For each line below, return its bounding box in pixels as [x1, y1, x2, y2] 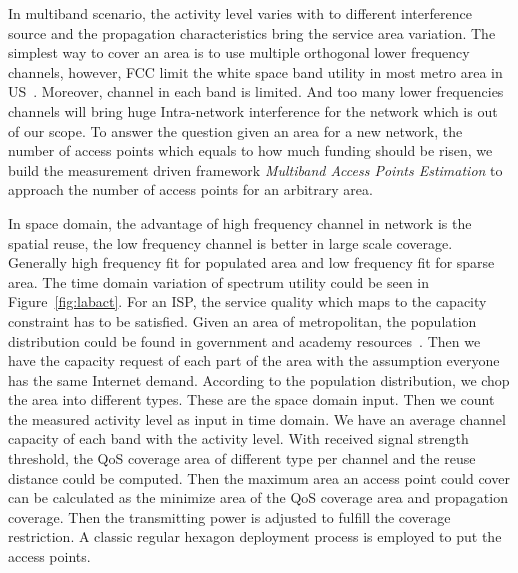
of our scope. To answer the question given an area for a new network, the [8, 120, 463, 141]
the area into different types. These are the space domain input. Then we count [8, 389, 495, 410]
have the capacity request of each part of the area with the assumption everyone [8, 350, 500, 371]
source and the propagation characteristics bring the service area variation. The [8, 22, 496, 43]
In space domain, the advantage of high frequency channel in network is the [8, 212, 472, 233]
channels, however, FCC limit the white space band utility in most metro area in [8, 61, 503, 82]
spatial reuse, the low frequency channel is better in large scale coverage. [8, 232, 453, 253]
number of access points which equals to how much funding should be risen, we [8, 140, 493, 161]
